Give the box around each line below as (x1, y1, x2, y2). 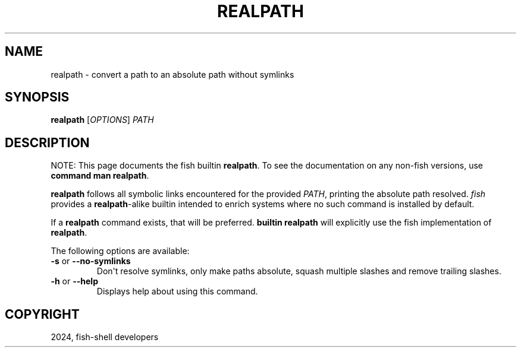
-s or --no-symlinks (51, 256, 131, 267)
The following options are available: (51, 246, 190, 256)
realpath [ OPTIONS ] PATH (51, 115, 154, 125)
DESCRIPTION (5, 135, 90, 150)
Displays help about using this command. (96, 286, 258, 297)
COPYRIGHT (5, 306, 80, 322)
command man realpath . (51, 170, 149, 181)
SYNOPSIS (5, 90, 70, 105)
